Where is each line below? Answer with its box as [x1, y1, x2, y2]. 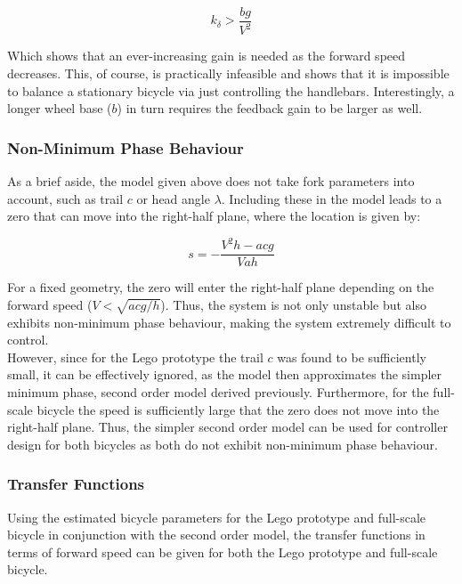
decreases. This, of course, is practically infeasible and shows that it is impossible [7, 64, 450, 82]
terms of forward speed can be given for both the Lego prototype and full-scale [7, 542, 438, 561]
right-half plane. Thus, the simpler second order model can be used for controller [7, 418, 448, 436]
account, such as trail [7, 189, 124, 207]
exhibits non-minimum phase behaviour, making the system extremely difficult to [7, 312, 451, 331]
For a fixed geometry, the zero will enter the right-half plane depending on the [7, 278, 434, 296]
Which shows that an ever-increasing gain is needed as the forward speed [7, 46, 406, 65]
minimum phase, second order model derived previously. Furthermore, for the [7, 383, 429, 401]
